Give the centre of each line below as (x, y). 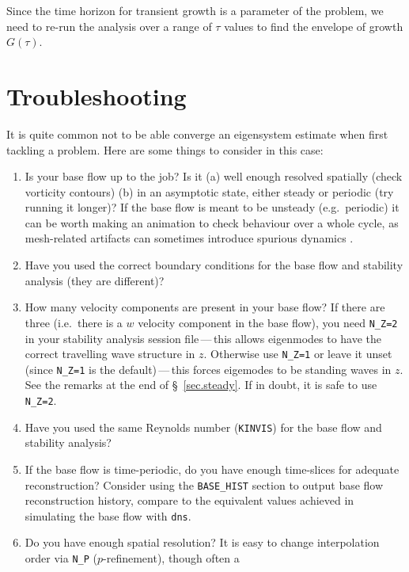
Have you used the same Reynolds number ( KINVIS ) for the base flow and (203, 427)
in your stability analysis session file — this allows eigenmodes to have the (203, 338)
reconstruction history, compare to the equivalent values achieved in (189, 500)
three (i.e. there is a (74, 322)
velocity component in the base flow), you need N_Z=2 (268, 322)
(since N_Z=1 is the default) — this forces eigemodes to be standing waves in (208, 369)
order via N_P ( (61, 558)
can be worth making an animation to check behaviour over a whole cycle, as (212, 222)
